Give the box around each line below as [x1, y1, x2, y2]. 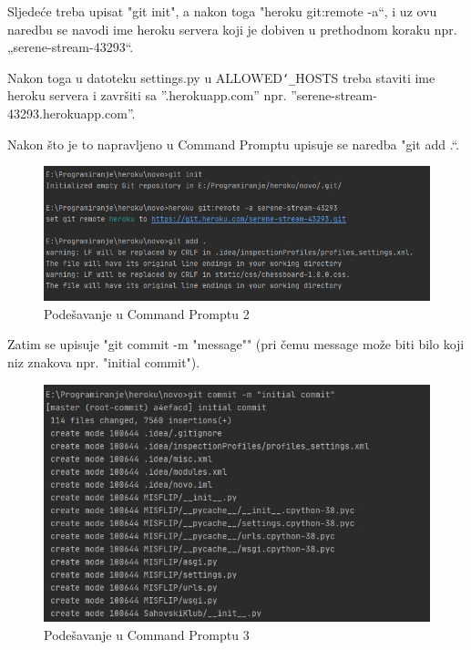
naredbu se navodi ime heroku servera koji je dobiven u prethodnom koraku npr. [7, 19, 457, 38]
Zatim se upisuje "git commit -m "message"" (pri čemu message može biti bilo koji [7, 335, 465, 354]
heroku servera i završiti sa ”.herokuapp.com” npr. [7, 86, 287, 105]
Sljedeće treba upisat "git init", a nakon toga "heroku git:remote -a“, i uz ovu [7, 2, 437, 20]
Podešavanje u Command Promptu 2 [44, 304, 250, 323]
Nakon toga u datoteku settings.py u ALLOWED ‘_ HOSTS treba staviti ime [7, 67, 435, 87]
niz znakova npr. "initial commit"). [7, 352, 200, 371]
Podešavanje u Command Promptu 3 [44, 624, 250, 644]
